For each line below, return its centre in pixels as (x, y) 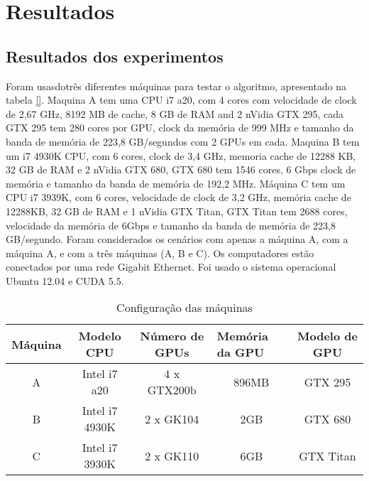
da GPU (241, 352)
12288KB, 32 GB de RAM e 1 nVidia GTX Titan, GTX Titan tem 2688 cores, (177, 211)
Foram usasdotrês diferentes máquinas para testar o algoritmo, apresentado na (176, 86)
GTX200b (172, 390)
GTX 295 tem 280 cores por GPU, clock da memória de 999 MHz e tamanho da (180, 128)
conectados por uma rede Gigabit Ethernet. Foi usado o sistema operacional (171, 267)
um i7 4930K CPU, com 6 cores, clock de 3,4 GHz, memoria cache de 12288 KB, (181, 155)
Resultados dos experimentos (115, 56)
